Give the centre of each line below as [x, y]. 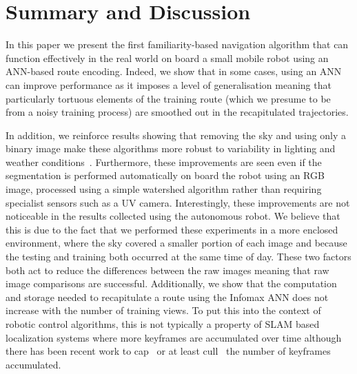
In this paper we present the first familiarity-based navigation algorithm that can [177, 44]
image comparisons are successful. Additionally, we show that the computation [171, 283]
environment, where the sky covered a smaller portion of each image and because [176, 243]
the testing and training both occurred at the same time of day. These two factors [178, 257]
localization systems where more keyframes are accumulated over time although [174, 337]
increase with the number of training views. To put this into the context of [163, 310]
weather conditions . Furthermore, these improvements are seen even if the [164, 162]
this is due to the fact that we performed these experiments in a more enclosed [172, 229]
